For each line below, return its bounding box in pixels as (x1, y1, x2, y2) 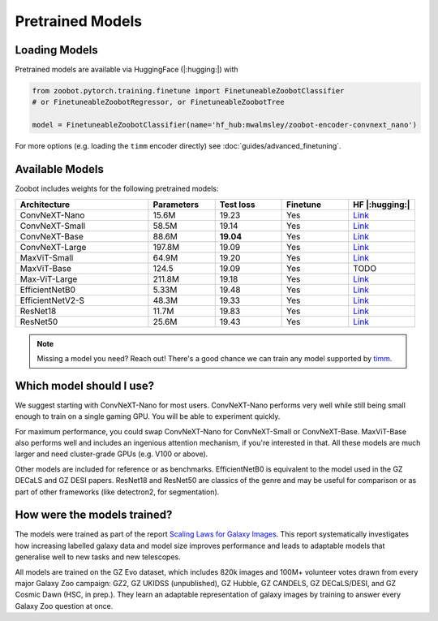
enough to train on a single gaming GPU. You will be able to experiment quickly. (15, 412, 281, 421)
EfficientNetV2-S (19, 295, 85, 306)
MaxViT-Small (19, 252, 74, 263)
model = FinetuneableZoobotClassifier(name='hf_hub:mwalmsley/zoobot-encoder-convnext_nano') (32, 120, 418, 130)
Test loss (219, 199, 255, 210)
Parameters (152, 199, 199, 210)
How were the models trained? (15, 508, 173, 522)
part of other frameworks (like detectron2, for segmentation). (15, 487, 220, 497)
